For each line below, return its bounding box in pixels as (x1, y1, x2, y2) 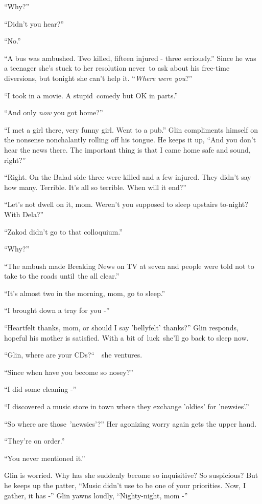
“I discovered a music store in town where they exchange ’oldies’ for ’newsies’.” (4, 401, 249, 412)
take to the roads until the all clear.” (4, 270, 120, 281)
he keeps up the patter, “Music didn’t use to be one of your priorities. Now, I (4, 480, 246, 490)
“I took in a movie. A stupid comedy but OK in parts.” (4, 90, 178, 100)
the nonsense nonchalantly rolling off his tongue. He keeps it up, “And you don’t (4, 134, 256, 145)
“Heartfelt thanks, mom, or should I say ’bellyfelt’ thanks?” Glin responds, (4, 322, 239, 333)
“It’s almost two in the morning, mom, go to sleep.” (4, 287, 165, 298)
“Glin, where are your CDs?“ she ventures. (4, 349, 142, 360)
